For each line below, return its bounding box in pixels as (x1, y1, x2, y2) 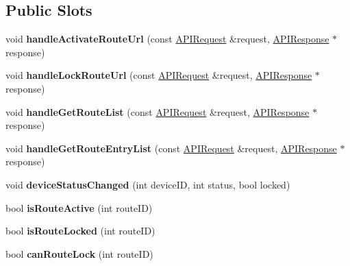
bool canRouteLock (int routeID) (5, 246, 153, 261)
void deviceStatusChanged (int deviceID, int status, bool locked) (5, 177, 290, 191)
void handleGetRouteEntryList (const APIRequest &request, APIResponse (5, 141, 337, 155)
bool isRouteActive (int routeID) (5, 200, 153, 215)
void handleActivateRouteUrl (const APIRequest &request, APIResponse (5, 32, 329, 46)
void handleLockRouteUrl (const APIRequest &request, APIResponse (5, 68, 312, 82)
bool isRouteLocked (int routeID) (5, 223, 155, 238)
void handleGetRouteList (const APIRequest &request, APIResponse (5, 104, 310, 119)
